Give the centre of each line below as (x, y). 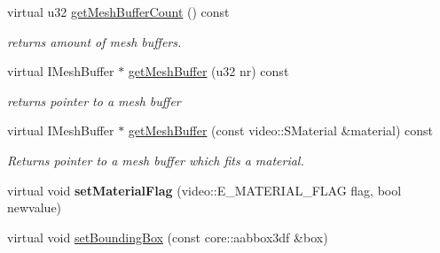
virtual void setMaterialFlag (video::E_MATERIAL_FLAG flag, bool (204, 190)
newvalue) (35, 207)
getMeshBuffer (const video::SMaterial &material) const (281, 130)
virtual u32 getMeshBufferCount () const (118, 11)
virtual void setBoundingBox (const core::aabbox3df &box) (168, 237)
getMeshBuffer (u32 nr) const (208, 71)
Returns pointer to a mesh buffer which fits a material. (156, 160)
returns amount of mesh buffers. (94, 41)
